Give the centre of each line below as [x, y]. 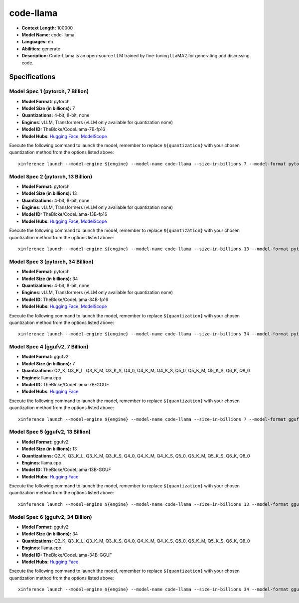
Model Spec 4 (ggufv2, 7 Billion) [49, 347]
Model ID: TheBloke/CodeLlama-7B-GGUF [65, 385]
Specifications [32, 77]
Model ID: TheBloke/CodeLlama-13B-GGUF [67, 470]
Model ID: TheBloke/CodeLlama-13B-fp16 [65, 214]
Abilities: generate [41, 49]
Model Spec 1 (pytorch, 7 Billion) [49, 91]
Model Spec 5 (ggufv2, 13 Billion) [50, 432]
